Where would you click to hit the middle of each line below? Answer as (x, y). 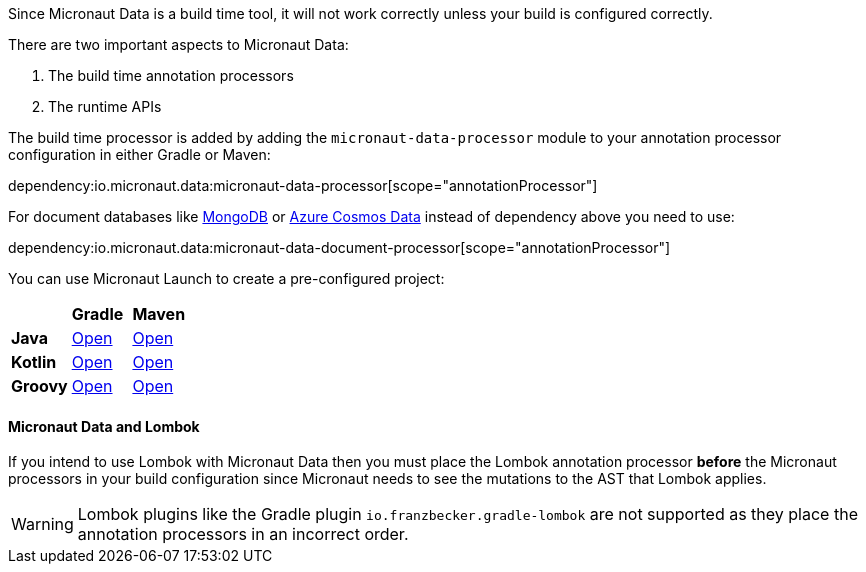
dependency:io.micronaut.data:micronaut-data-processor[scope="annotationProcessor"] (303, 185)
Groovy (39, 386)
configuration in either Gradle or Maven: (139, 154)
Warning (42, 524)
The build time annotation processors (171, 75)
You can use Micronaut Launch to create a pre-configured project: (226, 278)
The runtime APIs (105, 106)
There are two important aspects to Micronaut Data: (178, 44)
